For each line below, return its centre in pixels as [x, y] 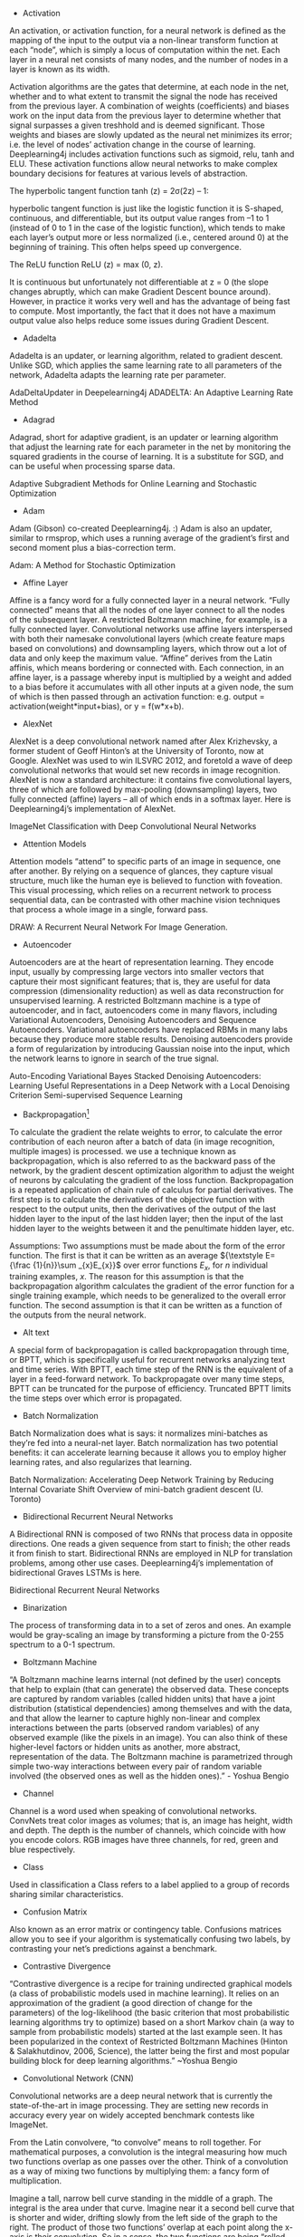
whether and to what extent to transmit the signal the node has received [143, 96]
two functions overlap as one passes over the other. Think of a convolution [149, 2162]
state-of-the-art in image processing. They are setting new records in [139, 2106]
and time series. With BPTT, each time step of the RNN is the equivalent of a [152, 1369]
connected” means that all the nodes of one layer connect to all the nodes [147, 610]
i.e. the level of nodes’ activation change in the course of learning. [133, 145]
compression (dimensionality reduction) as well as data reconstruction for [147, 991]
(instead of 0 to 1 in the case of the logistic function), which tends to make [147, 227]
